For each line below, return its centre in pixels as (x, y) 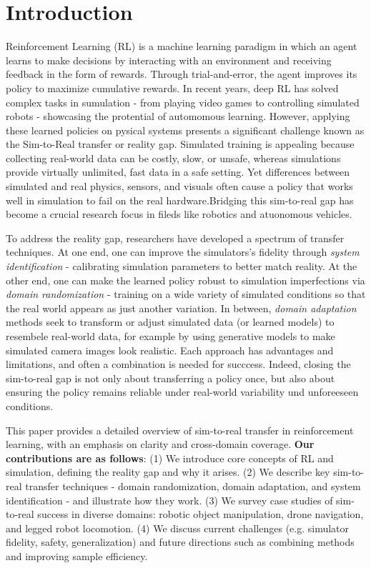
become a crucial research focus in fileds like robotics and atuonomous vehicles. (179, 214)
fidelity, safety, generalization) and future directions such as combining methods (180, 542)
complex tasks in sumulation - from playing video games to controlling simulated (183, 102)
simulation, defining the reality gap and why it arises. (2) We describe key (168, 472)
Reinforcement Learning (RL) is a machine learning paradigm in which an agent (182, 46)
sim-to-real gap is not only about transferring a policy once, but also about (170, 378)
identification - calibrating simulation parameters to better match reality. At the (182, 266)
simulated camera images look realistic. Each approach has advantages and (170, 350)
